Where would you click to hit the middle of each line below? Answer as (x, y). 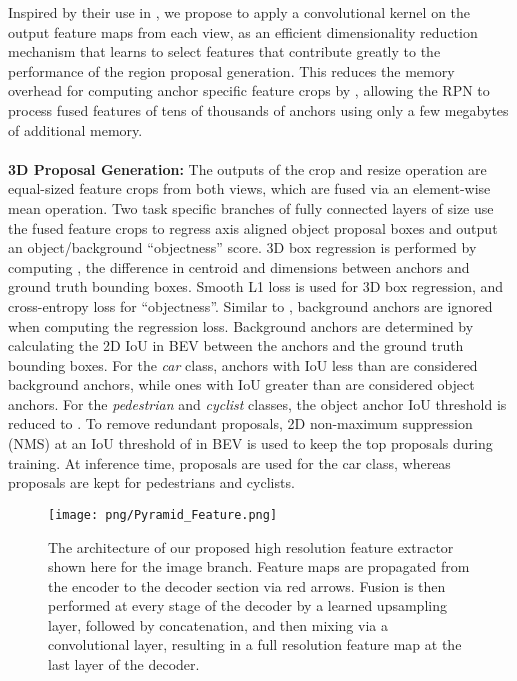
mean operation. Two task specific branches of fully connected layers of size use (251, 207)
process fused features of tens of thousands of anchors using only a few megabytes (258, 109)
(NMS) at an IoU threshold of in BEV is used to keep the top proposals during (250, 443)
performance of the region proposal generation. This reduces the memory (231, 70)
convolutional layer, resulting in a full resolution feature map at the (255, 644)
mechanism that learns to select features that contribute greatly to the (224, 51)
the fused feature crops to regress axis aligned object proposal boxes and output (253, 227)
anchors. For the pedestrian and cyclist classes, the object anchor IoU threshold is (257, 403)
